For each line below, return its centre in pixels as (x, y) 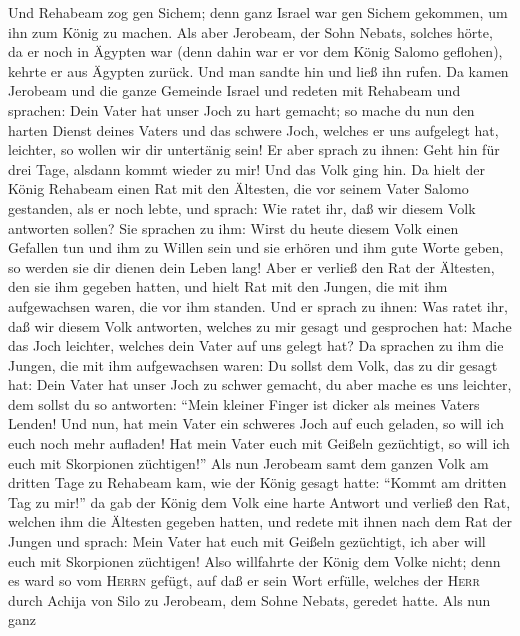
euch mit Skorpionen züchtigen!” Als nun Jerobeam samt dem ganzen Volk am (248, 462)
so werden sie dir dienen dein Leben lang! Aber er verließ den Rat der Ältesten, (251, 266)
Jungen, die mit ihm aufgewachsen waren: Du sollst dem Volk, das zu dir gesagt (253, 364)
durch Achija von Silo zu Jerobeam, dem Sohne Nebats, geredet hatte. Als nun (249, 599)
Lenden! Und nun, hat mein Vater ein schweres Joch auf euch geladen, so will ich (256, 423)
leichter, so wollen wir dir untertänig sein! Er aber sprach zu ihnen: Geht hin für (254, 149)
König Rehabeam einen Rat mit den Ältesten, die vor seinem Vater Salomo (238, 188)
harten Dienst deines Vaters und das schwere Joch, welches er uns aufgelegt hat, (253, 129)
